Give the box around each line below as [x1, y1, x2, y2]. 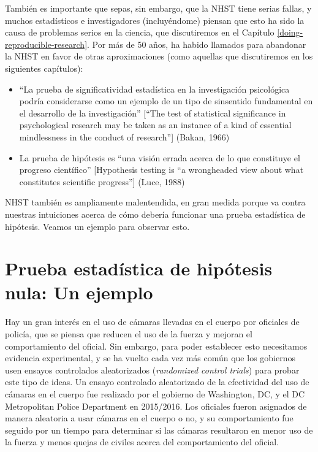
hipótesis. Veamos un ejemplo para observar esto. [5, 220, 190, 232]
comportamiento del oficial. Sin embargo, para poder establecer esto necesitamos [5, 339, 308, 352]
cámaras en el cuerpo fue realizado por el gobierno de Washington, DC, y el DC [5, 387, 305, 400]
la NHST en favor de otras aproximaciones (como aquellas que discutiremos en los [5, 50, 313, 63]
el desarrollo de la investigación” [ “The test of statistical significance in [19, 106, 286, 119]
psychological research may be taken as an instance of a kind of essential [19, 118, 292, 131]
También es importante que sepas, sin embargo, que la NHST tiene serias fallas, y [5, 2, 312, 14]
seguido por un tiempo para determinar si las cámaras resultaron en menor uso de [5, 423, 313, 436]
